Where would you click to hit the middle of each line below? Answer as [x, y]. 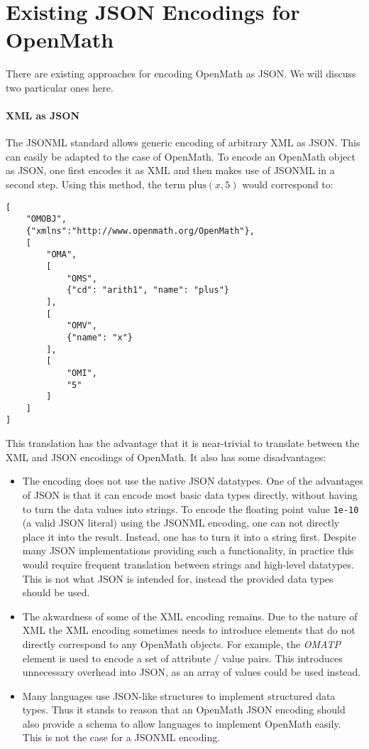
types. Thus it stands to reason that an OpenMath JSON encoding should [184, 710]
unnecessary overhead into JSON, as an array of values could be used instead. [192, 672]
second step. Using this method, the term [96, 184]
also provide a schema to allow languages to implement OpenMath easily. [182, 723]
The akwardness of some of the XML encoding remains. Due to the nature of [190, 616]
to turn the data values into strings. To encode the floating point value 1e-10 [191, 508]
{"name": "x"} [99, 337]
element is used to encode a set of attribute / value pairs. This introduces [182, 658]
